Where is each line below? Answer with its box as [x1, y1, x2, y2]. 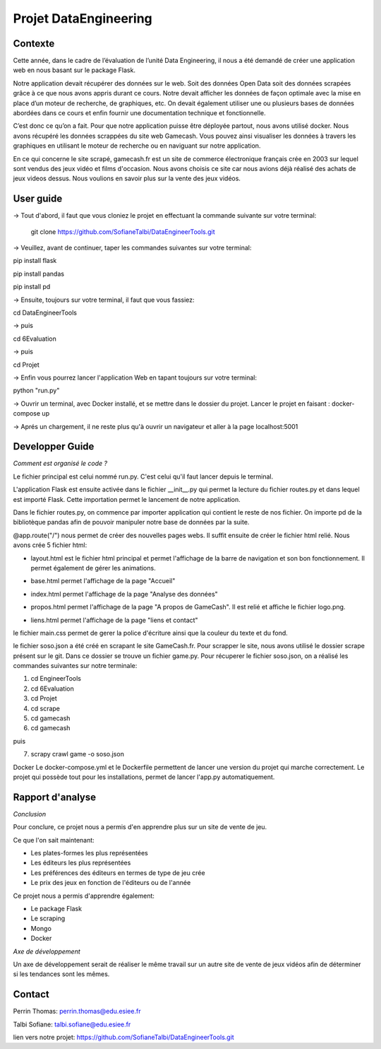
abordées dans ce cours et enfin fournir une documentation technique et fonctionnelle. [13, 109, 266, 117]
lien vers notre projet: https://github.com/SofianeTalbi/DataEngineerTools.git [13, 1033, 234, 1042]
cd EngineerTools [30, 674, 81, 683]
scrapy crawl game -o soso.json [30, 750, 125, 758]
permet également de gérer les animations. [30, 563, 156, 572]
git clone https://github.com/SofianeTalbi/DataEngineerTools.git [30, 227, 215, 236]
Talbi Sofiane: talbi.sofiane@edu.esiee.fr [13, 1020, 131, 1029]
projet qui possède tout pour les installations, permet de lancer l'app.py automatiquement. [13, 773, 275, 781]
